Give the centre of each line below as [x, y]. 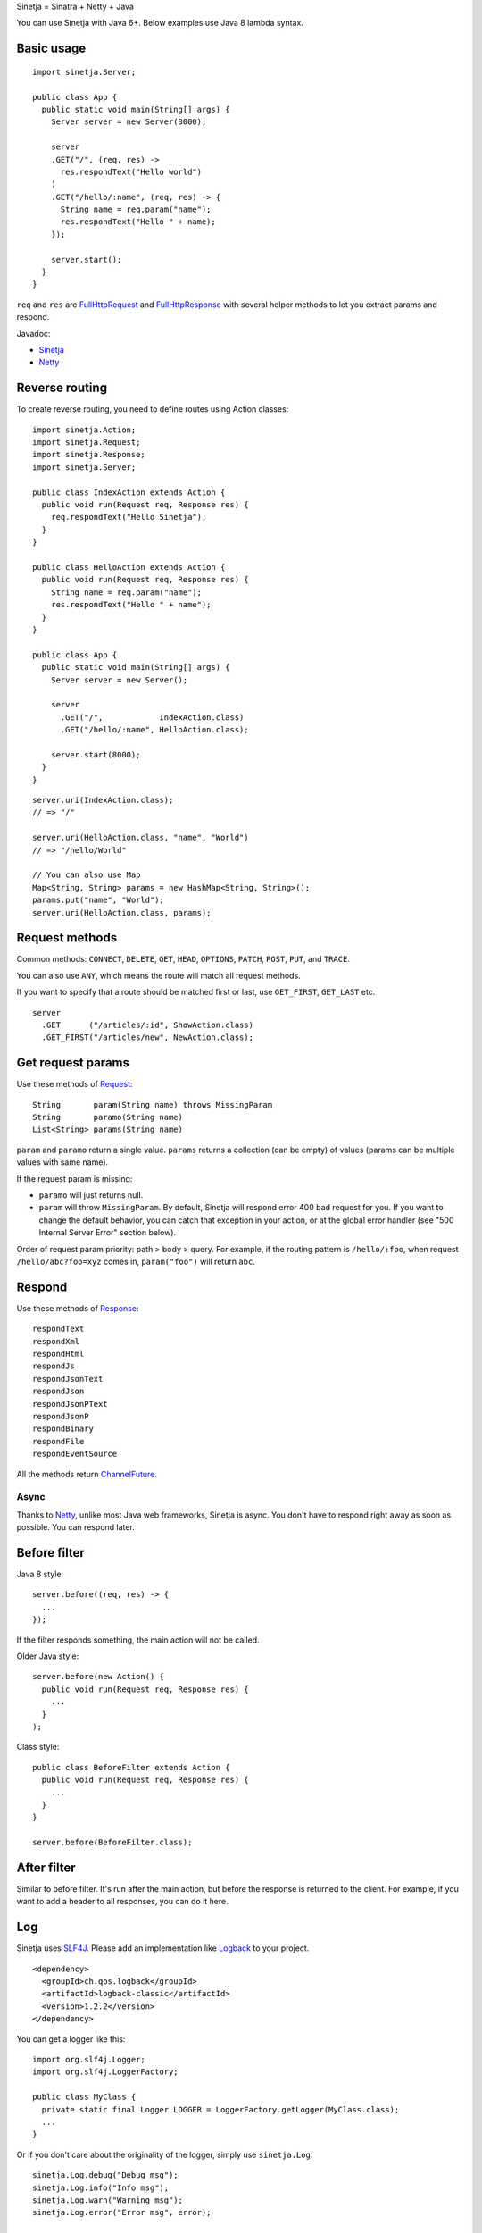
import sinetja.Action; [84, 430]
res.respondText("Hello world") [131, 171]
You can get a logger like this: [71, 2039]
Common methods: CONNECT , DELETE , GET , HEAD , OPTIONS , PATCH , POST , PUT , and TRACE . [183, 959]
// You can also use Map [87, 875]
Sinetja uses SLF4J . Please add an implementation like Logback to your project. [163, 1948]
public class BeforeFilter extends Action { [132, 1767]
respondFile [58, 1441]
